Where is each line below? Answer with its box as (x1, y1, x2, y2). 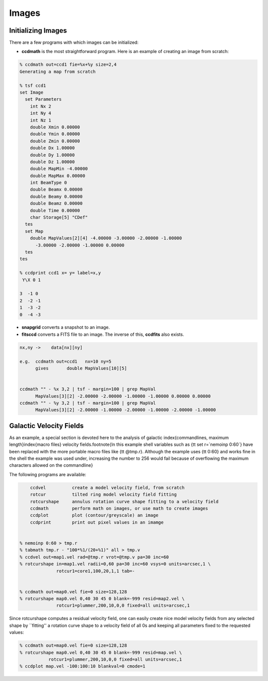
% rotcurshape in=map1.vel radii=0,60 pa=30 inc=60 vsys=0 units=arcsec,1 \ (19, 561, 211, 567)
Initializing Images (9, 26, 67, 35)
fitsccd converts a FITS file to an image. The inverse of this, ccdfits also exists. (21, 331, 185, 337)
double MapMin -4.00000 (30, 166, 88, 172)
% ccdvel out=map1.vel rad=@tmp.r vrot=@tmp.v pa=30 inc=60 (19, 554, 169, 560)
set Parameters (25, 97, 62, 102)
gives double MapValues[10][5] (35, 366, 128, 371)
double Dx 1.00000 (30, 145, 75, 151)
